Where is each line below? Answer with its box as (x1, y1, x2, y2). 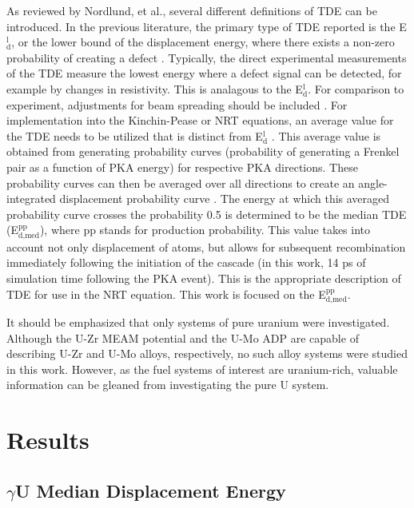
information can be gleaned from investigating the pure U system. (6, 376, 329, 393)
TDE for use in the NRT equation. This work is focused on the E (6, 285, 326, 302)
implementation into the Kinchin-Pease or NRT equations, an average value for (6, 112, 394, 129)
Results (6, 423, 90, 456)
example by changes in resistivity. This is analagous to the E (6, 80, 303, 97)
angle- (358, 174, 388, 191)
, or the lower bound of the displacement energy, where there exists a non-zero (11, 34, 395, 50)
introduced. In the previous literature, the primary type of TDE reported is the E (6, 18, 407, 34)
